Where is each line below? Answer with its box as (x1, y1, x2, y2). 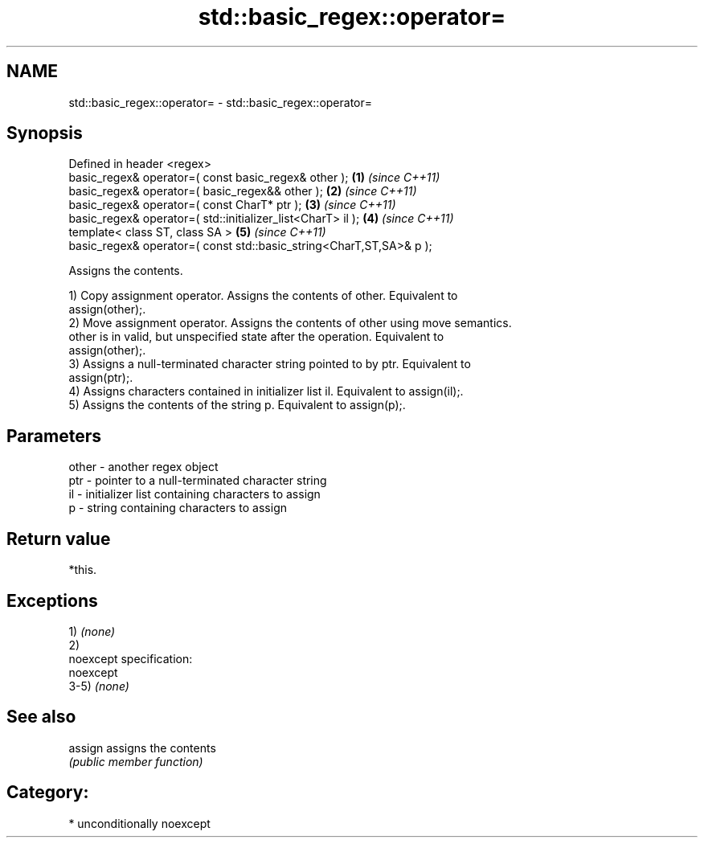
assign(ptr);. (68, 371, 133, 385)
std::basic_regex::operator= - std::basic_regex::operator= (68, 95, 373, 109)
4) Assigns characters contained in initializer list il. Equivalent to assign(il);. (68, 384, 464, 399)
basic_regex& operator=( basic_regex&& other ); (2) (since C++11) (68, 184, 417, 199)
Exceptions (6, 590, 98, 611)
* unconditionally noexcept (68, 816, 211, 830)
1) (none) (68, 624, 116, 638)
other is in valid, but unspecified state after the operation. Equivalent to (68, 330, 444, 344)
